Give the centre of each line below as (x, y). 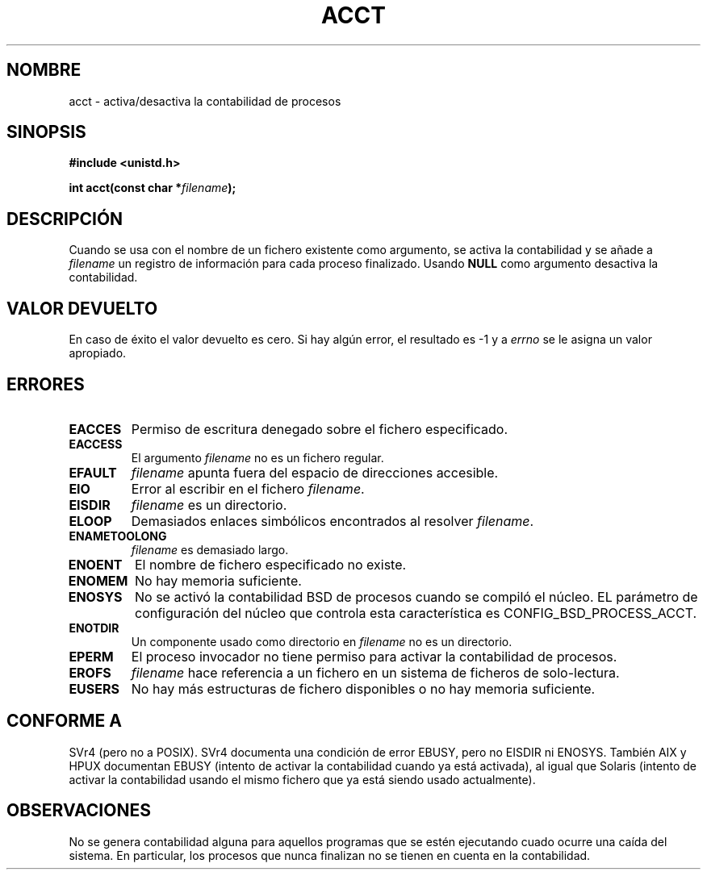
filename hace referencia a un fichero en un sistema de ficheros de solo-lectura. (375, 672)
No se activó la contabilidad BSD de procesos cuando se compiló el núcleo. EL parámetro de (416, 597)
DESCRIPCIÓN (65, 219)
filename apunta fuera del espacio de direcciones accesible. (315, 472)
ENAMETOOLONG (118, 536)
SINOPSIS (46, 132)
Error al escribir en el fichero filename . (248, 488)
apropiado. (98, 353)
